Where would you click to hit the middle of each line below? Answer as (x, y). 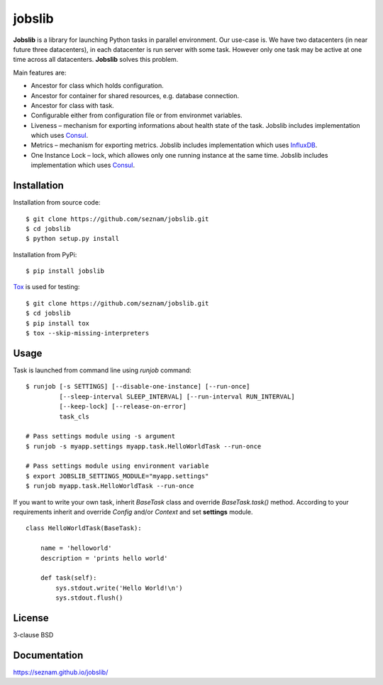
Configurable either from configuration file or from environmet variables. (137, 115)
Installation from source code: (57, 203)
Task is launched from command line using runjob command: (102, 370)
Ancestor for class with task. (73, 105)
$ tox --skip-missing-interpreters (88, 333)
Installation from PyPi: (45, 254)
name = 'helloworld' (76, 548)
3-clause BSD (33, 635)
